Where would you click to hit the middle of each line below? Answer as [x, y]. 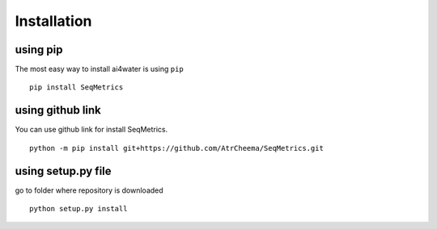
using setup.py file [64, 171]
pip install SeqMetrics [76, 87]
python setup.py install [78, 209]
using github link [58, 110]
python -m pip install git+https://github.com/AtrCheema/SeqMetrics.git [176, 148]
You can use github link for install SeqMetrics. [91, 130]
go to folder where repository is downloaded [89, 190]
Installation [53, 21]
